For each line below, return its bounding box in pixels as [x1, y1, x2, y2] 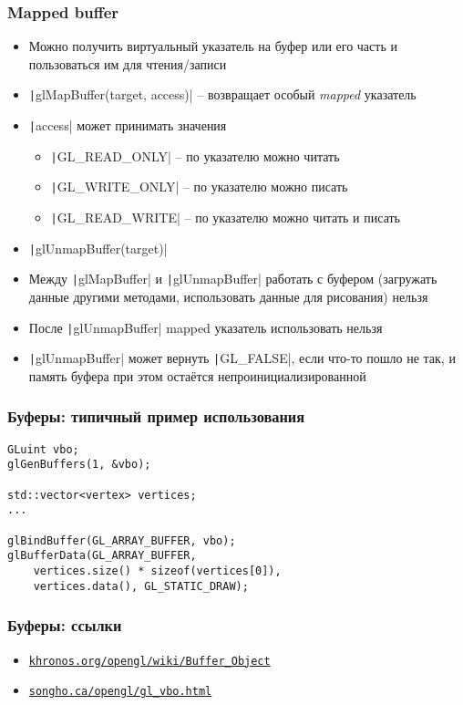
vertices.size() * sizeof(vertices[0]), [33, 564, 282, 577]
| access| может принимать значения [28, 116, 227, 135]
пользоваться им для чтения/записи [28, 54, 227, 73]
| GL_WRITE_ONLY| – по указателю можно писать [50, 177, 348, 196]
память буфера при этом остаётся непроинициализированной [28, 366, 366, 385]
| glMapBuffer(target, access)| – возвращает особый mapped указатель [28, 85, 417, 104]
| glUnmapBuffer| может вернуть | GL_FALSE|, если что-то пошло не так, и [28, 348, 456, 368]
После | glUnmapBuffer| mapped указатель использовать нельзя [28, 317, 383, 337]
